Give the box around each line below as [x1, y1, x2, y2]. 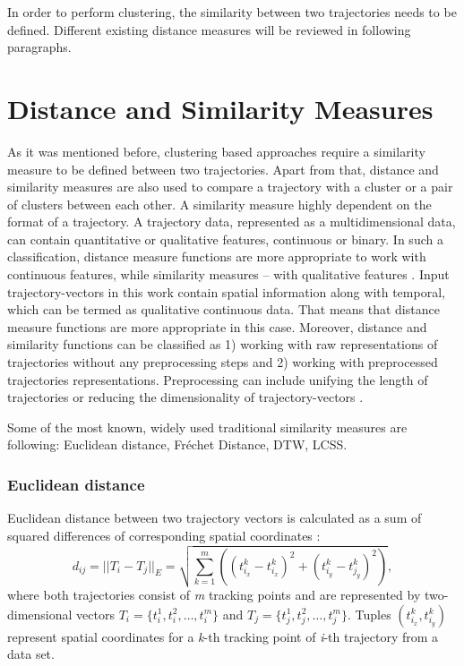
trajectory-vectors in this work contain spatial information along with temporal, [7, 282, 445, 301]
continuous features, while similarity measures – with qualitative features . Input [7, 265, 450, 284]
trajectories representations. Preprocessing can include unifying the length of [7, 370, 428, 388]
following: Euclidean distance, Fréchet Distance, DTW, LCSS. [7, 435, 348, 454]
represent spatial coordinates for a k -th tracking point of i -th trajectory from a [7, 627, 439, 645]
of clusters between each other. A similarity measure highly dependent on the [7, 194, 432, 213]
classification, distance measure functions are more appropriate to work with [7, 247, 426, 266]
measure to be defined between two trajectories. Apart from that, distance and [7, 159, 439, 178]
